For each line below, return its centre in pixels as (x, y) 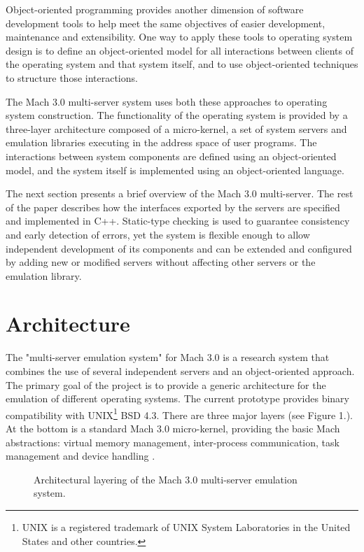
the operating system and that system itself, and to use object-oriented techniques (182, 64)
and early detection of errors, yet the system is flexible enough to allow (158, 234)
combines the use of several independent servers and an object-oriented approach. (180, 371)
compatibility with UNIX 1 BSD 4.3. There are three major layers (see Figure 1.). (180, 413)
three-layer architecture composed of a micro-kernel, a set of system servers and (176, 128)
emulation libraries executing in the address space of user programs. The (161, 142)
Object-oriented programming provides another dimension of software (155, 9)
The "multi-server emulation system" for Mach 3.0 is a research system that (168, 357)
